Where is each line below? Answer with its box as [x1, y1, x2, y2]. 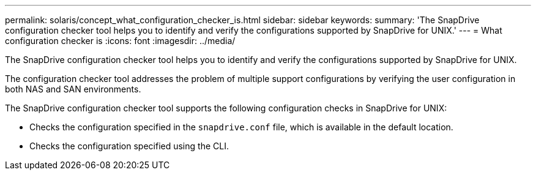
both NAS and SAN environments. [5, 84, 141, 94]
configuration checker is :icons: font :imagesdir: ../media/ [5, 35, 236, 46]
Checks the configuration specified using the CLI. [29, 141, 229, 151]
